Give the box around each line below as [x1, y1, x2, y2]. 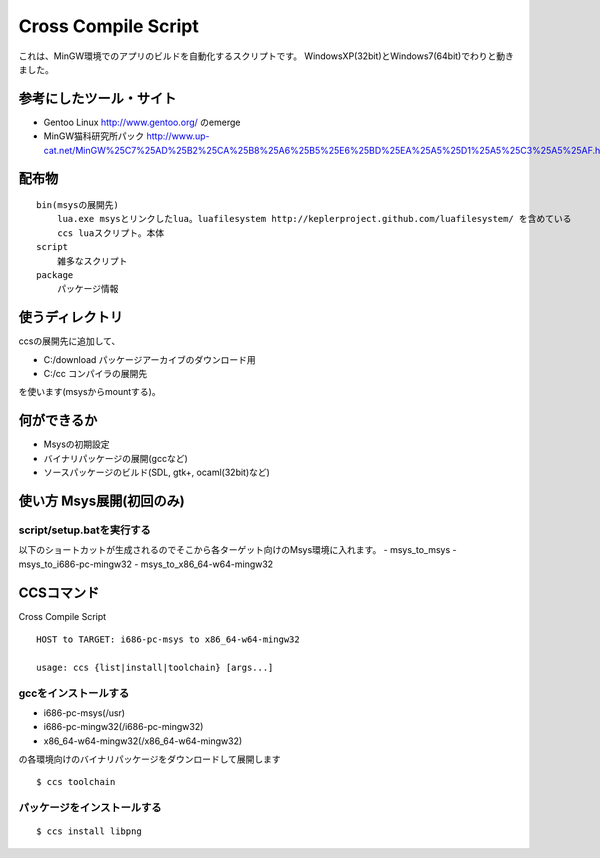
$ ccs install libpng [36, 826, 142, 837]
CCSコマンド [18, 584, 100, 601]
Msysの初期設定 [43, 438, 110, 450]
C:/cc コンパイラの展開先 [43, 368, 148, 380]
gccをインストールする [18, 686, 130, 700]
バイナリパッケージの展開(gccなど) [43, 452, 189, 464]
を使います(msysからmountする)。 [18, 386, 161, 398]
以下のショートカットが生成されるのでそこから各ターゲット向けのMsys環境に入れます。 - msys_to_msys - [18, 544, 457, 556]
